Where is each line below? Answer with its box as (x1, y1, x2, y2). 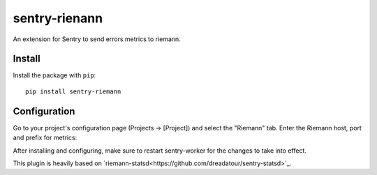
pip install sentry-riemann (25, 87, 121, 96)
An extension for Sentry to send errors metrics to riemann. (13, 35, 181, 43)
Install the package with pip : (13, 71, 96, 79)
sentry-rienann (13, 10, 103, 26)
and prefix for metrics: (13, 133, 77, 142)
